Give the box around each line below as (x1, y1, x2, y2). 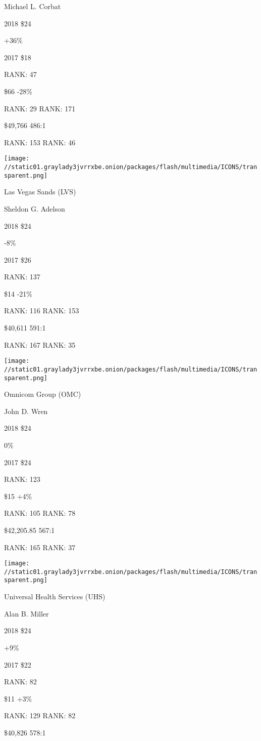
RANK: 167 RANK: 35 (4, 339, 76, 350)
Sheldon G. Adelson (4, 203, 65, 214)
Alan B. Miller (4, 608, 49, 619)
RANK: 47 (4, 69, 37, 79)
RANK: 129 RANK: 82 (4, 710, 76, 721)
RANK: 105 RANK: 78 (4, 508, 76, 518)
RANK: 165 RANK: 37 (4, 542, 76, 552)
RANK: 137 (4, 271, 40, 282)
